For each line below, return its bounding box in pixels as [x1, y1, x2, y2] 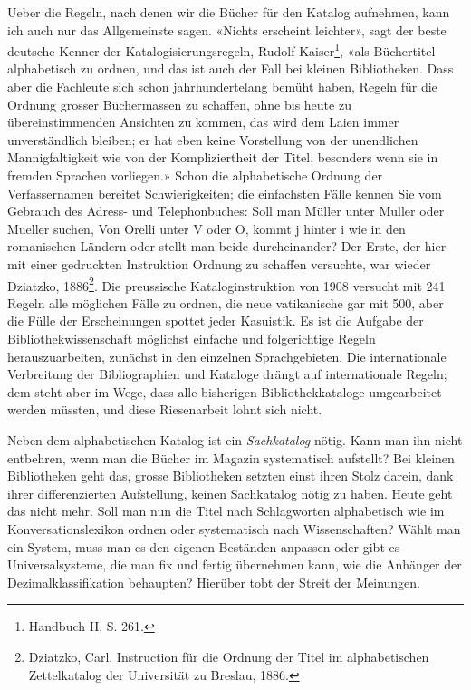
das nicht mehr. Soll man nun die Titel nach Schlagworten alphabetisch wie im [7, 501, 445, 520]
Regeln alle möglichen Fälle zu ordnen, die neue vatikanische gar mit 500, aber [7, 293, 444, 312]
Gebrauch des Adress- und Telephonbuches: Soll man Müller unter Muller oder [7, 201, 445, 220]
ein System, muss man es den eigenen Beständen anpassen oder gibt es [7, 537, 400, 556]
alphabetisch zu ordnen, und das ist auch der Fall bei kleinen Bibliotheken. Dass [7, 59, 454, 78]
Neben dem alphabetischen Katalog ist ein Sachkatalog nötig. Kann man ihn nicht [7, 430, 463, 449]
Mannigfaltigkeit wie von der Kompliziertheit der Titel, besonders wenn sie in [7, 148, 438, 167]
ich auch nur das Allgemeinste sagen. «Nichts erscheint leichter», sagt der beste [7, 20, 447, 39]
